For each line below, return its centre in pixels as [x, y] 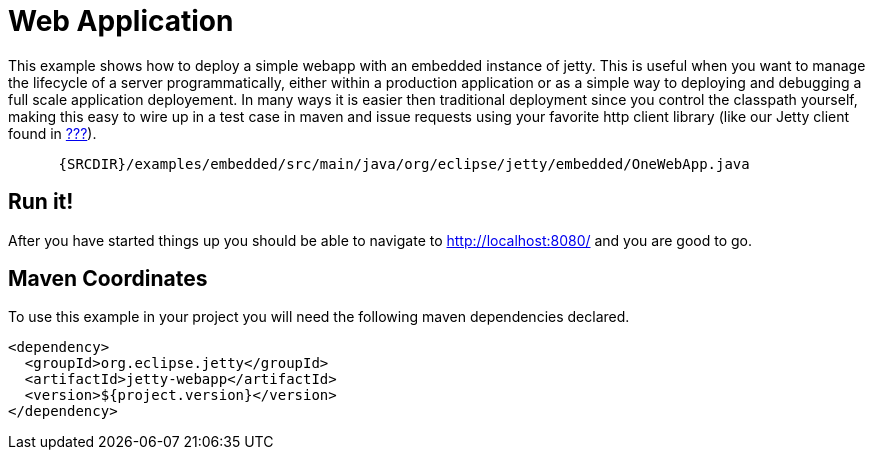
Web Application [121, 21]
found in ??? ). [52, 133]
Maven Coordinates [108, 279]
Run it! [41, 202]
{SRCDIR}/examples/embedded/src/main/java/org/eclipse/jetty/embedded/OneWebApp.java [404, 163]
